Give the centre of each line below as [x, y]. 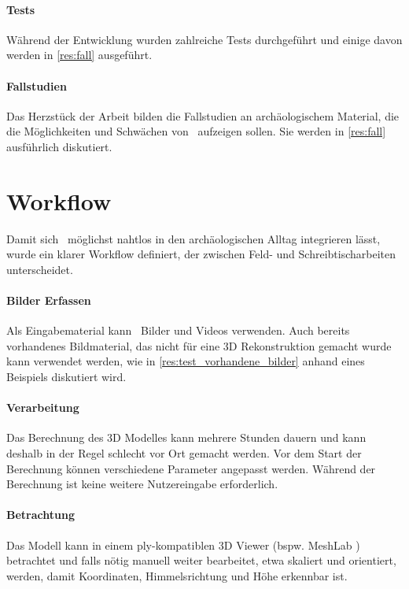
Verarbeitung [43, 407]
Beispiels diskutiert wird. [66, 377]
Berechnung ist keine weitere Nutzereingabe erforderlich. [142, 484]
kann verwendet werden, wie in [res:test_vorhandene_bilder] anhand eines [186, 361]
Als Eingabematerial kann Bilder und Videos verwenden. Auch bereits [178, 330]
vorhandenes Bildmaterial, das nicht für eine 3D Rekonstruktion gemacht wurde [199, 345]
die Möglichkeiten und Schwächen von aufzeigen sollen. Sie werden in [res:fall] [196, 131]
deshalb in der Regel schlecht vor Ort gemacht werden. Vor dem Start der [184, 453]
